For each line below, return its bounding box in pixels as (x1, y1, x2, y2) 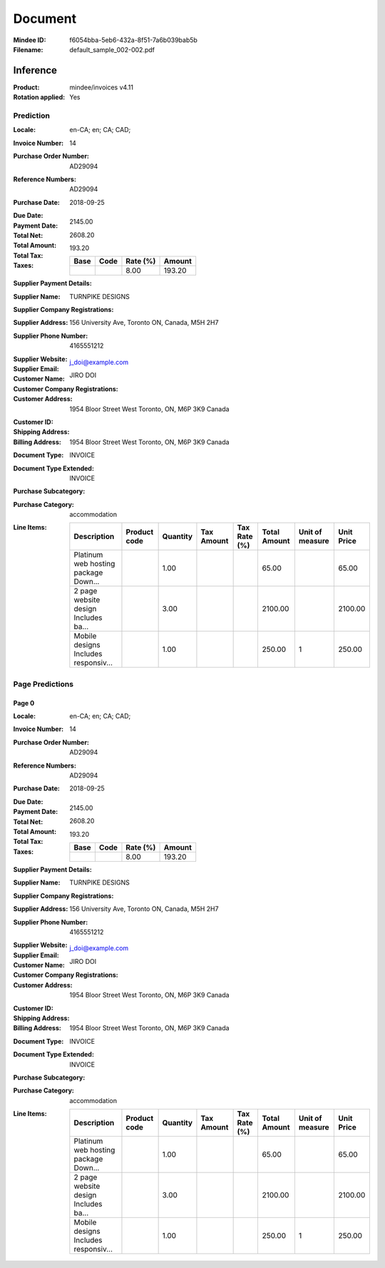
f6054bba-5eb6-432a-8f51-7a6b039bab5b (69, 36, 197, 44)
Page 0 (13, 698, 35, 707)
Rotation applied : (13, 93, 66, 101)
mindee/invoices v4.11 (69, 83, 133, 91)
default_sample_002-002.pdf (69, 45, 155, 54)
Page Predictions (13, 679, 74, 689)
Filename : (13, 45, 43, 54)
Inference (13, 64, 57, 76)
